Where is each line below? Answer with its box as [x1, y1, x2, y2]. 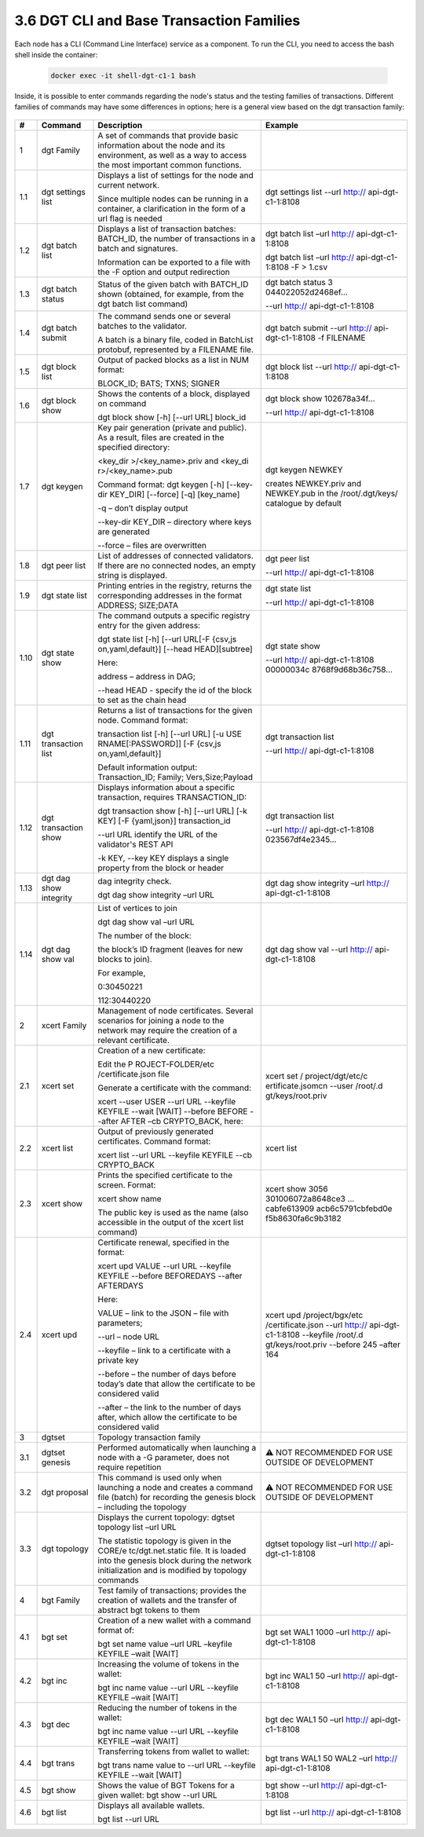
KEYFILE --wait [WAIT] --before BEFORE [97, 1106, 248, 1117]
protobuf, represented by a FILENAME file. [97, 344, 254, 355]
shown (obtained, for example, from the [97, 288, 244, 299]
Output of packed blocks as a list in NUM [97, 354, 250, 365]
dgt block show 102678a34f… [265, 393, 375, 404]
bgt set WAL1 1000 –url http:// [265, 1627, 375, 1638]
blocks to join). [97, 953, 152, 964]
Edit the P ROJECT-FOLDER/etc [97, 1059, 215, 1070]
